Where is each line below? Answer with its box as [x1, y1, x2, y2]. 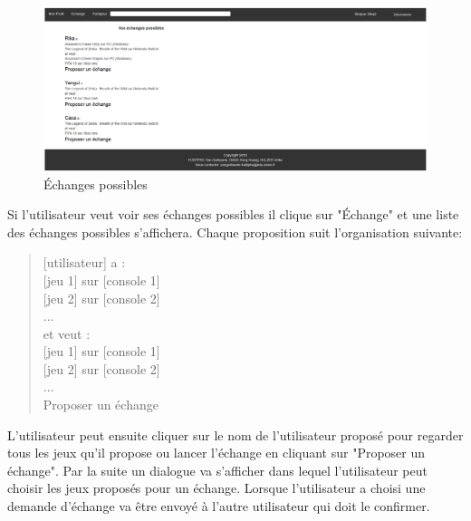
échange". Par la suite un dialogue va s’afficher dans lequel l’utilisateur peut [7, 460, 428, 479]
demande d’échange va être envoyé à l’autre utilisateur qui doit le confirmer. [7, 497, 430, 516]
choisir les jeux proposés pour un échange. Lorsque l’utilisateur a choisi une [7, 478, 426, 497]
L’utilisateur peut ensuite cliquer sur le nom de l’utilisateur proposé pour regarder [7, 425, 464, 444]
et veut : [43, 323, 91, 343]
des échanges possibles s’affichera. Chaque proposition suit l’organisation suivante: [7, 222, 463, 241]
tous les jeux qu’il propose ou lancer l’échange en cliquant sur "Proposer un [7, 443, 426, 462]
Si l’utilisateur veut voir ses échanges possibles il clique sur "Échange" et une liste [7, 205, 459, 224]
